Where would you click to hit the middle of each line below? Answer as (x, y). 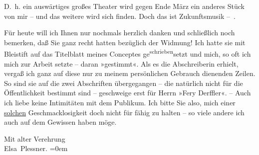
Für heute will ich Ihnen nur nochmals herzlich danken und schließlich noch (120, 33)
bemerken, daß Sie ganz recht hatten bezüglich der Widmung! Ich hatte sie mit (125, 42)
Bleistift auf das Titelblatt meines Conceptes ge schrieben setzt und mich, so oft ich (128, 53)
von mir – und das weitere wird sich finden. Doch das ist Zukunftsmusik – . (120, 16)
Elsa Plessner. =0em (36, 148)
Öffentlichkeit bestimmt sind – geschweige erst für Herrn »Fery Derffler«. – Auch (128, 93)
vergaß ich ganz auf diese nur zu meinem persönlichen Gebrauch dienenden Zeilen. (130, 73)
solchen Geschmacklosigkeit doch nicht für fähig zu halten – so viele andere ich (124, 112)
